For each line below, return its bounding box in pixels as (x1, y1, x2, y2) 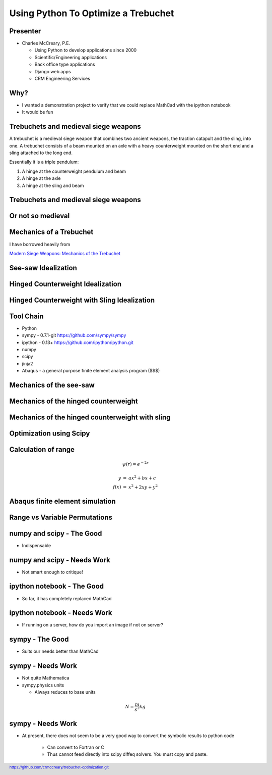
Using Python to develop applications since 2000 (34, 47, 137, 53)
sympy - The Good (9, 635, 69, 644)
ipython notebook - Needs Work (9, 609, 112, 617)
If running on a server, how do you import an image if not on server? (22, 622, 164, 628)
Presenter (9, 27, 41, 35)
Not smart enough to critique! (22, 569, 83, 575)
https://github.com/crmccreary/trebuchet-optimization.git (9, 765, 109, 770)
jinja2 (22, 360, 33, 366)
